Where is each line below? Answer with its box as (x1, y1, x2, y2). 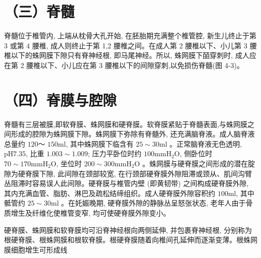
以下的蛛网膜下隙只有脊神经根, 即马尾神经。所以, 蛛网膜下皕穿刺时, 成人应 (11, 50, 256, 60)
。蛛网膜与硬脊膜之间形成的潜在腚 (142, 158, 255, 168)
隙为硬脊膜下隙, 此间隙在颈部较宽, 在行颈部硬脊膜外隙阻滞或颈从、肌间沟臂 (4, 168, 252, 178)
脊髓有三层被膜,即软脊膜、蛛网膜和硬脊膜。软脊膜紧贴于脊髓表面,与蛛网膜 (4, 118, 247, 129)
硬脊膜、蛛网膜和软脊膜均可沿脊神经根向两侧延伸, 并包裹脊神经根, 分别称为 (4, 224, 252, 235)
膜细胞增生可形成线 (4, 244, 67, 254)
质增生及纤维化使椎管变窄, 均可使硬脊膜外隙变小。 (4, 207, 170, 218)
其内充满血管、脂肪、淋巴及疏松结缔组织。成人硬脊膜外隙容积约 (4, 187, 215, 198)
